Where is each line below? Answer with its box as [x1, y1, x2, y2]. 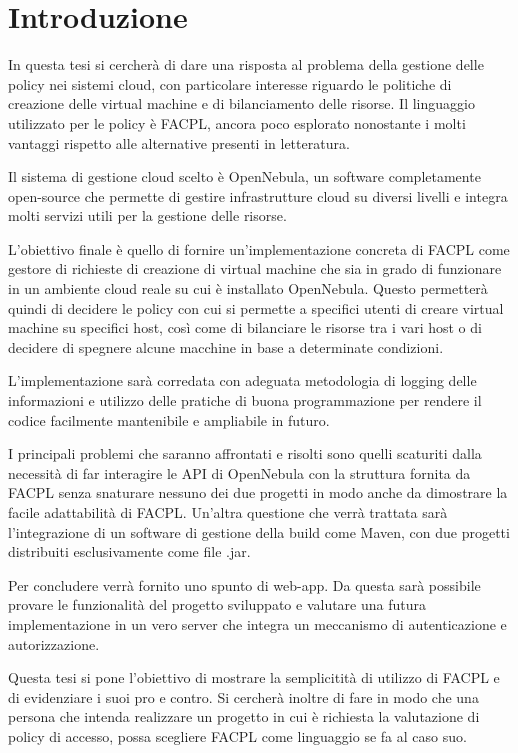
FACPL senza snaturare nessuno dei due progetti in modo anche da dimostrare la [8, 482, 508, 503]
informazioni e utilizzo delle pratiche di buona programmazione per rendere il [8, 390, 482, 411]
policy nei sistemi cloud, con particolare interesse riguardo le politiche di [8, 73, 452, 94]
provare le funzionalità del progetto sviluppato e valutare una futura [8, 594, 426, 615]
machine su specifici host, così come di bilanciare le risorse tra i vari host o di [8, 317, 482, 338]
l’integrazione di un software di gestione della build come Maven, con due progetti [8, 521, 510, 542]
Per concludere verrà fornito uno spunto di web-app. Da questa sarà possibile [8, 574, 481, 595]
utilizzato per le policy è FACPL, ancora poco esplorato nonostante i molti [8, 112, 466, 133]
